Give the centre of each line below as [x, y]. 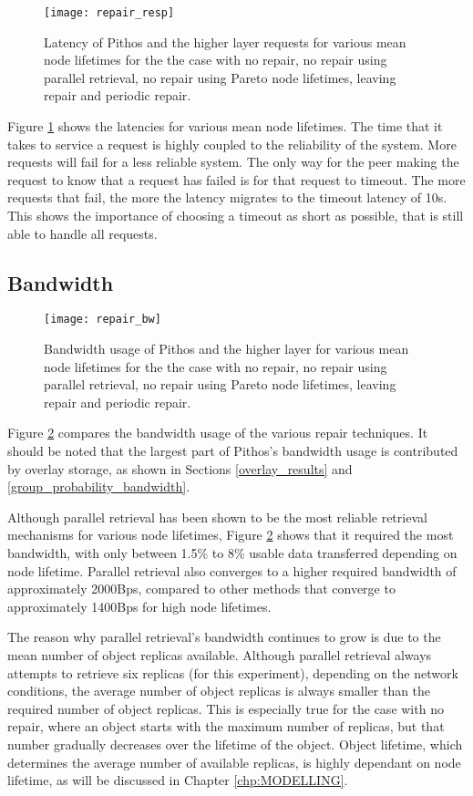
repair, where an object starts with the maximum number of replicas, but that [226, 726]
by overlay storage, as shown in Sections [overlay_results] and [180, 468]
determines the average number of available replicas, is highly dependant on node [234, 762]
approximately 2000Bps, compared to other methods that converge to [201, 589]
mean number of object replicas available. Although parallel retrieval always [220, 654]
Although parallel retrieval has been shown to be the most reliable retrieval [217, 517]
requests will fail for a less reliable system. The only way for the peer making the [233, 162]
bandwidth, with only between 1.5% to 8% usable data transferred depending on [232, 552]
